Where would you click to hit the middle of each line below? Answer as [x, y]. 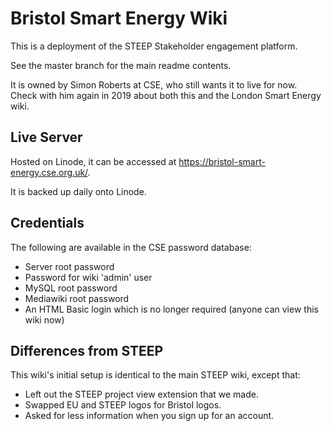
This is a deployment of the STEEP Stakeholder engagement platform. [154, 46]
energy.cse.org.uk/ [49, 172]
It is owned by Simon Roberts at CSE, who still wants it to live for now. [154, 84]
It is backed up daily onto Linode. [78, 191]
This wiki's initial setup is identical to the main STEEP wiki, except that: [155, 375]
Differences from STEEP [87, 350]
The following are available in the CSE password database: [131, 247]
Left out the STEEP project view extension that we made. [141, 394]
